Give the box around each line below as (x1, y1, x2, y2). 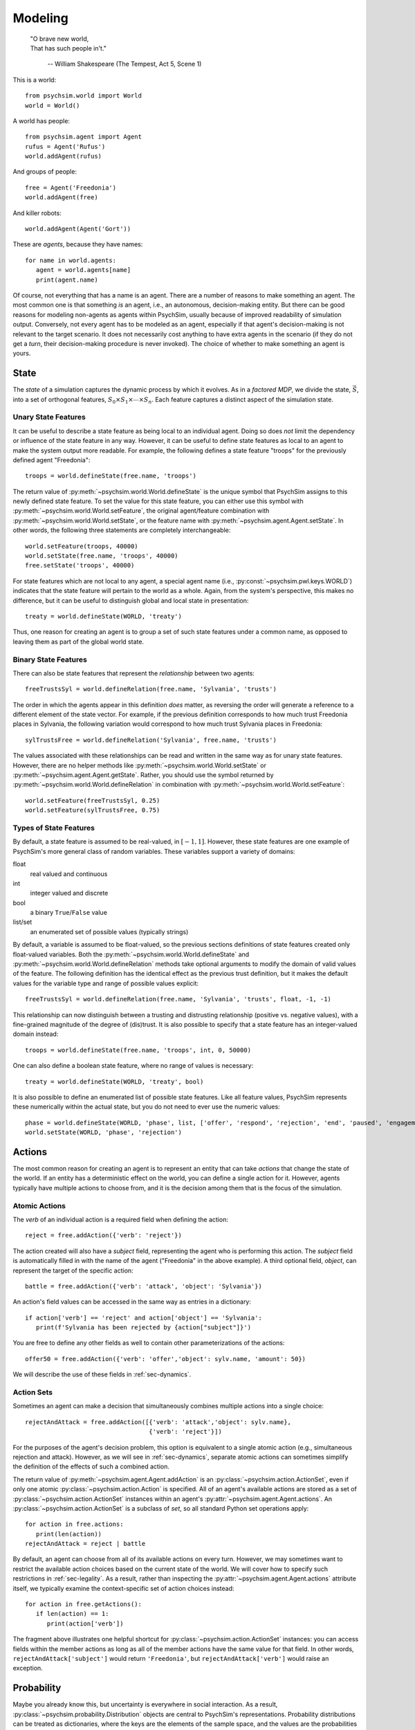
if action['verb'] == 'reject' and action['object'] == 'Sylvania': (25, 1313, 262, 1322)
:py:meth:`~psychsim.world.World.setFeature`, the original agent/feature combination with (12, 507, 270, 515)
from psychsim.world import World (25, 92, 142, 100)
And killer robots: (12, 208, 62, 217)
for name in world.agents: (25, 256, 117, 264)
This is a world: (12, 75, 57, 84)
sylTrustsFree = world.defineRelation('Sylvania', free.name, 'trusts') (25, 736, 277, 744)
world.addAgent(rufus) (25, 152, 102, 161)
